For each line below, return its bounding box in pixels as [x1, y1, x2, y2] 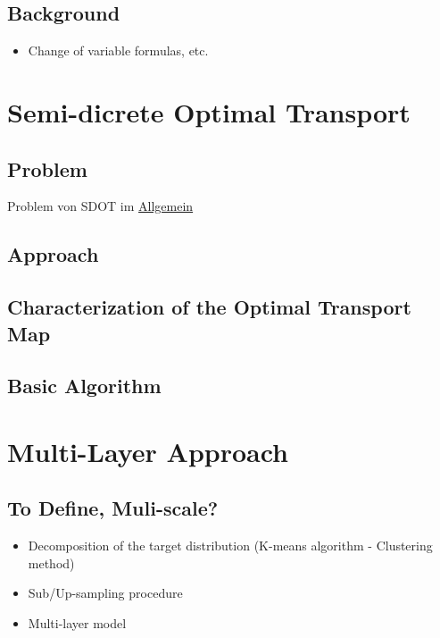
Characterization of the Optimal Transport [7, 293, 411, 321]
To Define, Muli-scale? [7, 494, 219, 522]
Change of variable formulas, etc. [28, 41, 209, 60]
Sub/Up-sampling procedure [28, 583, 183, 602]
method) [28, 553, 75, 572]
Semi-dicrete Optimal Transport [7, 93, 411, 130]
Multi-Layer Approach [7, 432, 289, 469]
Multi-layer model [28, 614, 127, 633]
